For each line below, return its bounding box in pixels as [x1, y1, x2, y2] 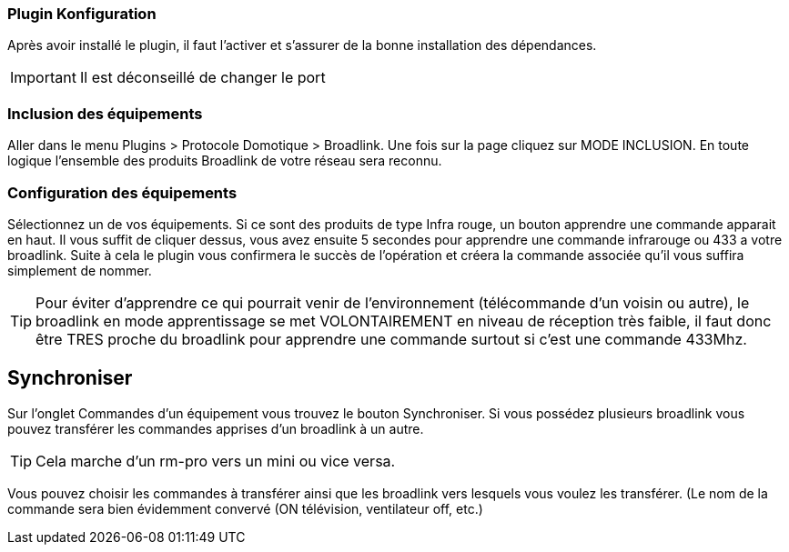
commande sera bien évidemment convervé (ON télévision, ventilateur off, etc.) [7, 500, 483, 517]
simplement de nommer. [7, 262, 152, 278]
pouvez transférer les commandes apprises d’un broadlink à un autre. [7, 420, 424, 437]
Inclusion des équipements [7, 104, 203, 123]
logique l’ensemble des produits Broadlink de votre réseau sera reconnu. [7, 153, 442, 169]
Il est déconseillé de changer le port [79, 68, 326, 87]
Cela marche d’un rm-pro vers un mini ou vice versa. [35, 451, 396, 470]
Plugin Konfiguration [7, 5, 157, 23]
